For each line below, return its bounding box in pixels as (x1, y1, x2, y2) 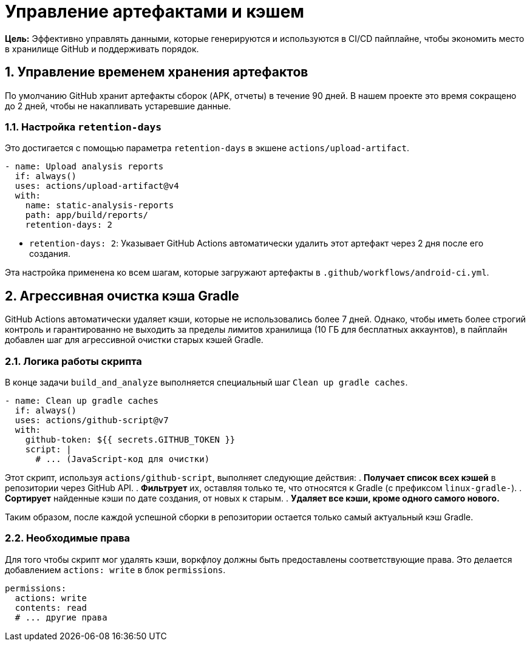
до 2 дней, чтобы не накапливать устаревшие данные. (5, 100, 231, 111)
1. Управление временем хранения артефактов (5, 64, 308, 80)
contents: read (15, 602, 87, 613)
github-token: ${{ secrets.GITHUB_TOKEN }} (25, 434, 236, 444)
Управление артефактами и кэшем (5, 1, 305, 22)
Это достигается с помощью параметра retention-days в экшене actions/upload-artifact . (5, 143, 409, 154)
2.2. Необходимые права (5, 532, 131, 545)
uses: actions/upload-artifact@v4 (15, 181, 179, 191)
